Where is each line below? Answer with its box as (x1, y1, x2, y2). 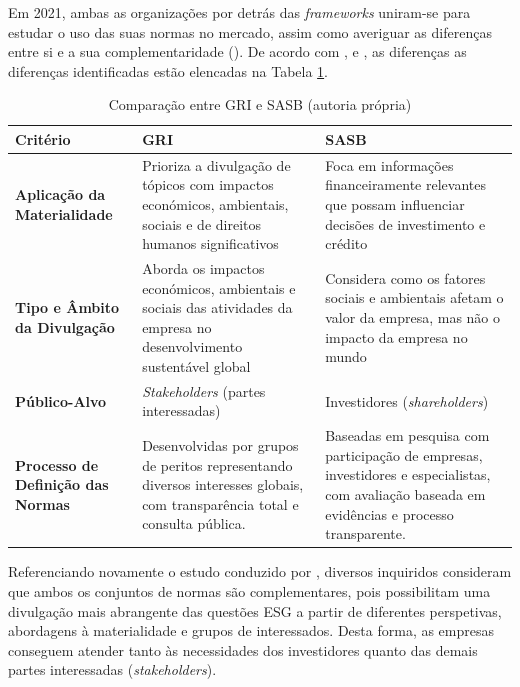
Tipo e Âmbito (15, 297, 120, 318)
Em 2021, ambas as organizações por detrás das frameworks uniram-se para (8, 2, 471, 22)
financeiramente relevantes (325, 174, 486, 195)
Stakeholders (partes (142, 380, 266, 401)
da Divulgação (15, 316, 115, 337)
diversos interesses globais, (142, 474, 304, 495)
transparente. (325, 523, 406, 544)
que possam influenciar (325, 194, 465, 214)
